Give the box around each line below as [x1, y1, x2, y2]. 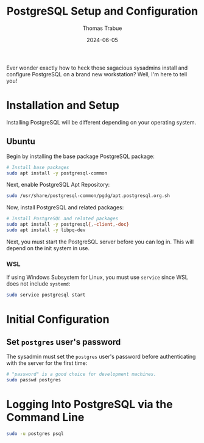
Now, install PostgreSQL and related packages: [6, 204, 124, 211]
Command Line [6, 411, 85, 425]
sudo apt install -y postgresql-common [6, 170, 108, 176]
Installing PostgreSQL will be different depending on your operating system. [6, 118, 197, 126]
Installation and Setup [6, 99, 120, 112]
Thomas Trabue [82, 24, 122, 32]
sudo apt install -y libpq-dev [6, 227, 86, 233]
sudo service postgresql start [6, 292, 86, 298]
